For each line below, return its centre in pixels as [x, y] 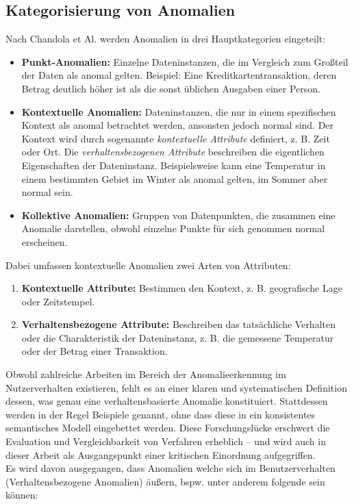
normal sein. [47, 192]
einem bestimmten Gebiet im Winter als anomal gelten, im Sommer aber [175, 178]
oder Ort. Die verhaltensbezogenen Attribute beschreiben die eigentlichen [173, 152]
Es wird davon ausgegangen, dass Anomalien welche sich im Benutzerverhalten [170, 468]
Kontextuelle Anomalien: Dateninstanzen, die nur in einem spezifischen [179, 111]
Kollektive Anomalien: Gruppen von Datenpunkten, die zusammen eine [178, 215]
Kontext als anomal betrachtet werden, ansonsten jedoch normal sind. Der [178, 125]
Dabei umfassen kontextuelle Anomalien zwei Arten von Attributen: [148, 265]
